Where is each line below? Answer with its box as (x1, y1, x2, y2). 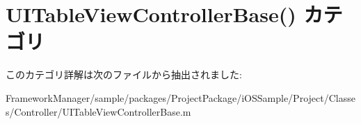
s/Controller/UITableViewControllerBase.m (6, 104, 191, 118)
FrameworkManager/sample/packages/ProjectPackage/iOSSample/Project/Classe (6, 90, 355, 105)
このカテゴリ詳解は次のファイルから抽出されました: (6, 67, 242, 82)
